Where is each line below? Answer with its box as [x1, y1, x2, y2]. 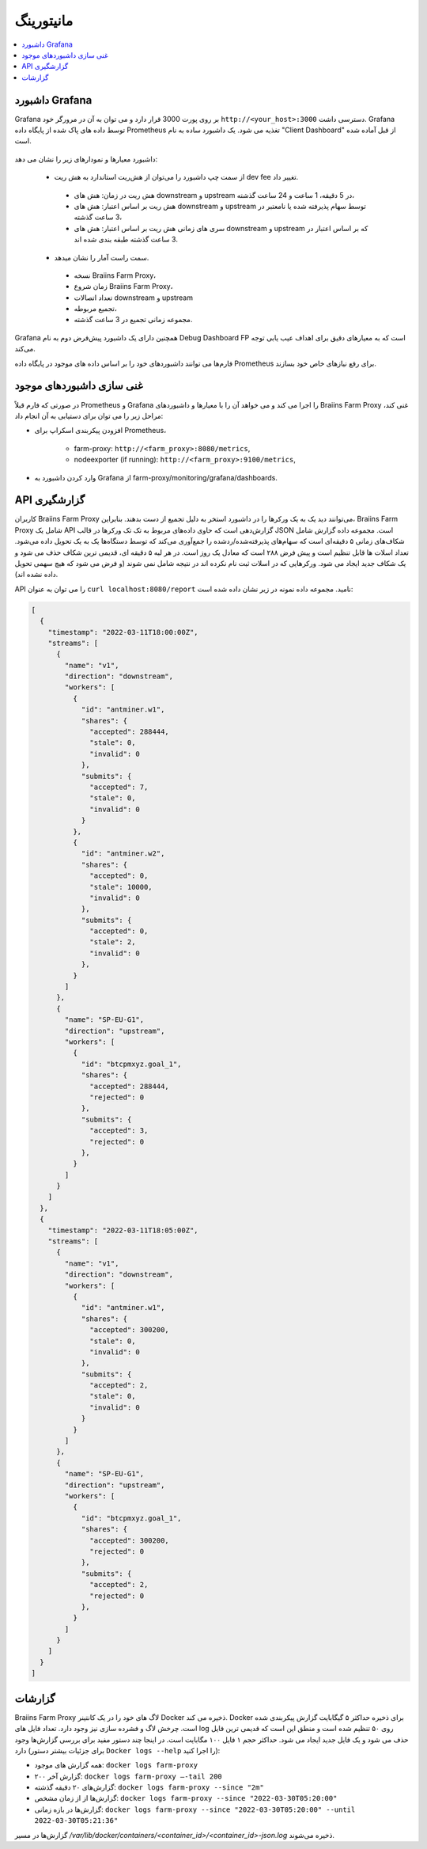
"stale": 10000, [89, 883, 153, 891]
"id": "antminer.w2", [81, 849, 165, 858]
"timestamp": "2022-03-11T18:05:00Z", [47, 1225, 198, 1235]
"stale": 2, [89, 938, 136, 947]
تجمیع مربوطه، [74, 304, 118, 313]
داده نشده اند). [14, 570, 59, 579]
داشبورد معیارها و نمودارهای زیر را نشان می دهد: [14, 154, 158, 164]
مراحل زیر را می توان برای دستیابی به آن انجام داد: [14, 411, 164, 420]
